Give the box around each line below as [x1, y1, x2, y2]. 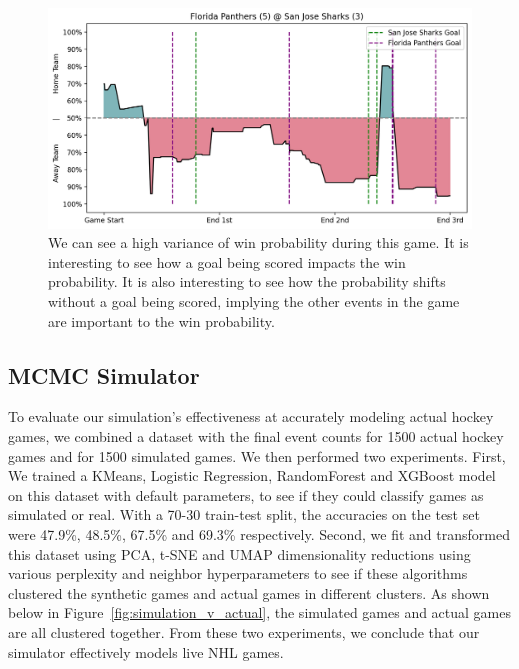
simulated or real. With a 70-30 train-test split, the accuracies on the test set [8, 504, 480, 525]
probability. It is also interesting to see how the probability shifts [48, 271, 446, 292]
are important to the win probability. [48, 310, 275, 331]
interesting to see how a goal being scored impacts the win [48, 251, 406, 272]
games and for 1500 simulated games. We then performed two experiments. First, [8, 445, 506, 466]
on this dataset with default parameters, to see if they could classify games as [8, 484, 484, 505]
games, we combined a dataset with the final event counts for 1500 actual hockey [8, 426, 504, 447]
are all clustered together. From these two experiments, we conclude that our [8, 621, 480, 642]
